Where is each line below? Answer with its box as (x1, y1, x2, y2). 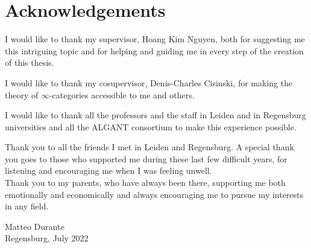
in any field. (5, 200, 49, 212)
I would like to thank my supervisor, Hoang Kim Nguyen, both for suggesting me (5, 33, 305, 45)
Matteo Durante (5, 220, 64, 232)
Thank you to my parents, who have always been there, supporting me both (5, 176, 286, 189)
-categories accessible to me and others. (49, 88, 195, 101)
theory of (5, 88, 39, 101)
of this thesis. (5, 56, 54, 69)
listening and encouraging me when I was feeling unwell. (5, 164, 212, 177)
